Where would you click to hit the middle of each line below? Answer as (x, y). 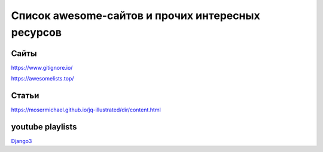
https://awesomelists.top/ (42, 79)
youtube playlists (44, 127)
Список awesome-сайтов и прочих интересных (135, 15)
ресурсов (36, 32)
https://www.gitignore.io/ (42, 67)
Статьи (25, 96)
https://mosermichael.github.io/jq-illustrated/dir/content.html (86, 110)
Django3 (22, 141)
